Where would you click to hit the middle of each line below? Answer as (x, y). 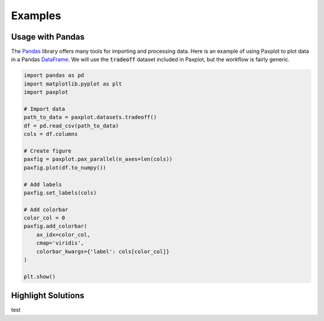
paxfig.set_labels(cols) (60, 193)
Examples (36, 16)
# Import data (44, 109)
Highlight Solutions (48, 296)
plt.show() (40, 276)
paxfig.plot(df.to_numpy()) (65, 167)
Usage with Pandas (48, 37)
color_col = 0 (44, 218)
